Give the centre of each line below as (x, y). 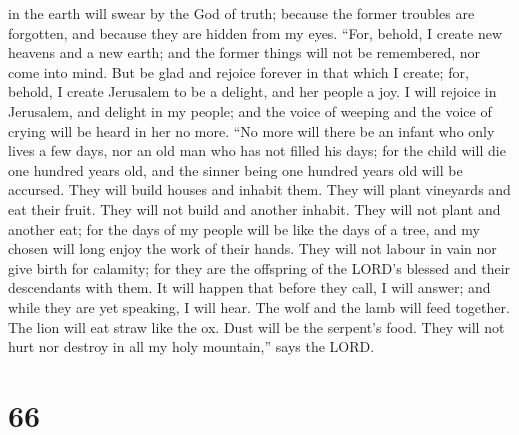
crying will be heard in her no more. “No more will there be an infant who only (251, 130)
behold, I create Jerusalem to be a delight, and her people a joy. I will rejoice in (252, 91)
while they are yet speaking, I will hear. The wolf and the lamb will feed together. (259, 306)
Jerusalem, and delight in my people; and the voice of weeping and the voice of (250, 110)
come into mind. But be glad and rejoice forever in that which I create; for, (238, 71)
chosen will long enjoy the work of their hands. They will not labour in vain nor (252, 248)
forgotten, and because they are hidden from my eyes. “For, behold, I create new (255, 32)
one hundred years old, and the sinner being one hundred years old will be (235, 169)
